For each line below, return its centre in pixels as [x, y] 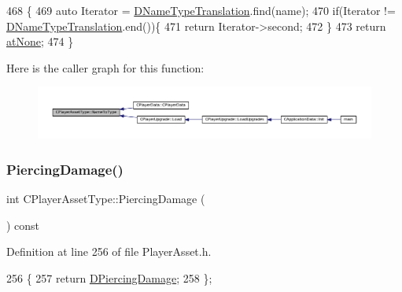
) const [23, 225]
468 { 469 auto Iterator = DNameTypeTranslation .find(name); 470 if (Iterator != [201, 10]
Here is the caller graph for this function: [105, 67]
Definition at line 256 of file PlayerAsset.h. [109, 251]
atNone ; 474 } [40, 41]
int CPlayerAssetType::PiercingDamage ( [106, 199]
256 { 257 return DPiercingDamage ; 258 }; [109, 277]
